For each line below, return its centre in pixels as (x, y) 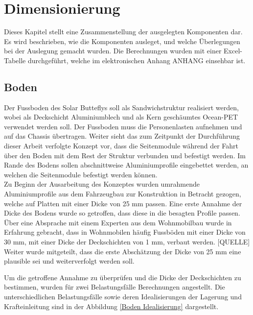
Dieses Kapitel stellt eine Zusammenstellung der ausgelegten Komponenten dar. (123, 32)
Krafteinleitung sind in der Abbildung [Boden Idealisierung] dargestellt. (111, 306)
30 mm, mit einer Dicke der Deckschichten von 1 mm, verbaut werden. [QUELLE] (127, 242)
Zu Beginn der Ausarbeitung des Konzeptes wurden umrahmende (102, 184)
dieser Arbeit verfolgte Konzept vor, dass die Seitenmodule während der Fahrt (121, 146)
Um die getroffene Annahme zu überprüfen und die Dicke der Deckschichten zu (123, 277)
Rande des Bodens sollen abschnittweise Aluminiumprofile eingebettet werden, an (126, 165)
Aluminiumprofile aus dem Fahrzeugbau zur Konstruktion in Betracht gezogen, (123, 194)
